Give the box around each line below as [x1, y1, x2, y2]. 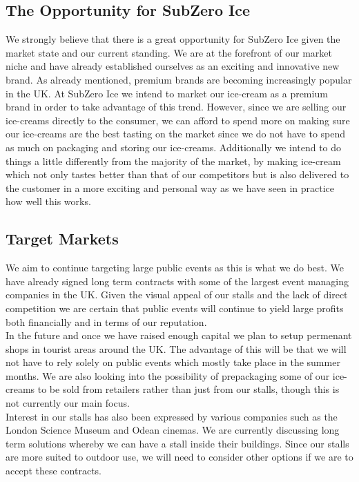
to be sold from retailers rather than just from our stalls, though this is [37, 382, 340, 396]
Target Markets [6, 228, 119, 249]
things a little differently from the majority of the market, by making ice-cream [6, 153, 341, 168]
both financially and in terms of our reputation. [6, 314, 207, 329]
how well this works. [6, 194, 91, 209]
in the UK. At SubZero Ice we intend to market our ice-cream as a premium [6, 86, 328, 100]
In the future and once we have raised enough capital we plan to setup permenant [6, 328, 352, 343]
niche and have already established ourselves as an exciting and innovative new [6, 59, 340, 73]
